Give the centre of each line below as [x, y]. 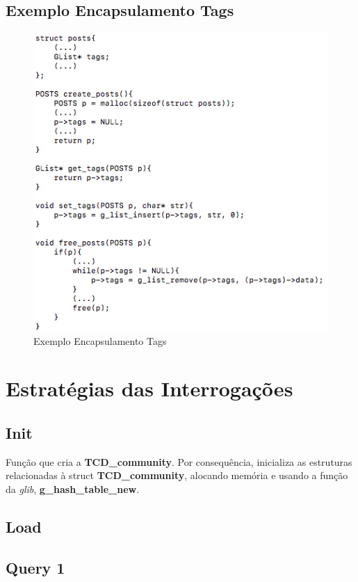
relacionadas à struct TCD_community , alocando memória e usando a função [177, 475]
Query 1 [35, 567]
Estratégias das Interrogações [149, 388]
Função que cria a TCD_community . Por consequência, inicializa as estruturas [179, 461]
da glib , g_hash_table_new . [73, 488]
